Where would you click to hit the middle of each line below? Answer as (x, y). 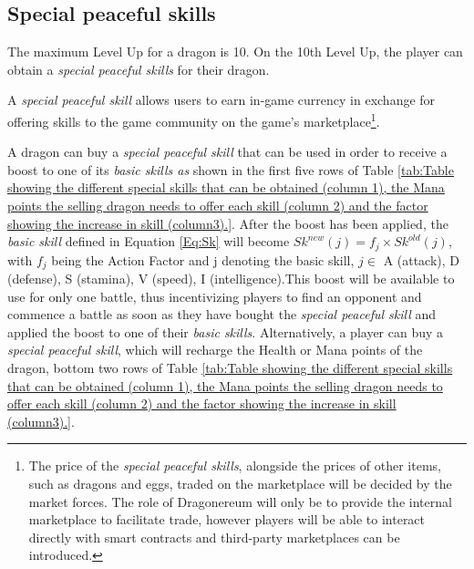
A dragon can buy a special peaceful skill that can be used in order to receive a (227, 152)
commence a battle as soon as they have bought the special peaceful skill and (222, 314)
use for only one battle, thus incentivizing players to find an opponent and (215, 296)
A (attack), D (422, 259)
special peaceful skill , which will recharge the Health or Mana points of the (215, 350)
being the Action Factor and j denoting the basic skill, (203, 259)
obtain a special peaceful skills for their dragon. (139, 69)
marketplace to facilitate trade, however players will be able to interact (227, 519)
